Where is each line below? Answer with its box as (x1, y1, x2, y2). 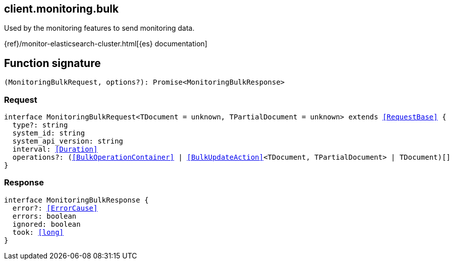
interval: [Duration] (12, 145, 98, 154)
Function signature (4, 56, 101, 70)
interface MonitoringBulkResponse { (4, 195, 149, 204)
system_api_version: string (12, 137, 124, 146)
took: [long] (12, 228, 64, 236)
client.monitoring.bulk (4, 3, 119, 15)
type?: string (12, 121, 68, 129)
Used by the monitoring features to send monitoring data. (4, 24, 195, 33)
